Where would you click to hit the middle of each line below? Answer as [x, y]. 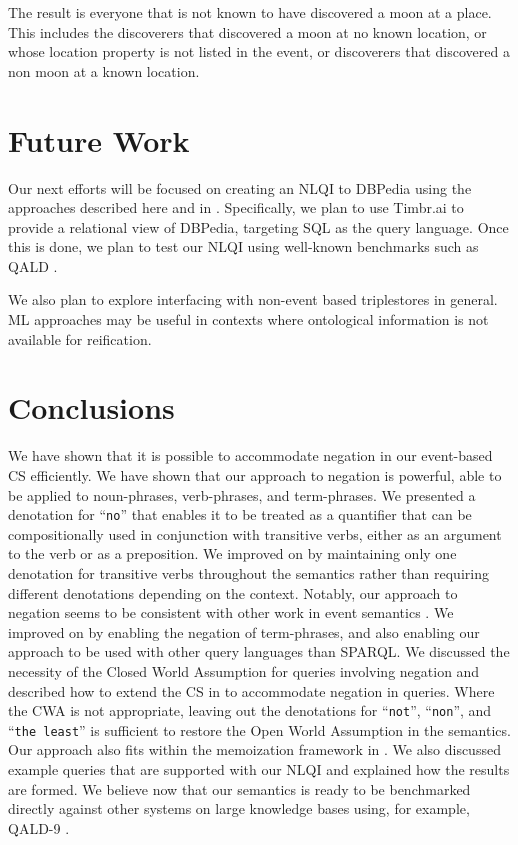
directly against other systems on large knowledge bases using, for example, [239, 808]
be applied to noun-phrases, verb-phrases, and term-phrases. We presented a [242, 494]
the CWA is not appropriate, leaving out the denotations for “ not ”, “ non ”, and [250, 710]
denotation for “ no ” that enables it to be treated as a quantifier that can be [240, 514]
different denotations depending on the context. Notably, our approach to [233, 592]
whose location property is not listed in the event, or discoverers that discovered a [259, 51]
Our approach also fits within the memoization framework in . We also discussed [254, 749]
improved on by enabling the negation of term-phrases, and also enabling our [244, 631]
